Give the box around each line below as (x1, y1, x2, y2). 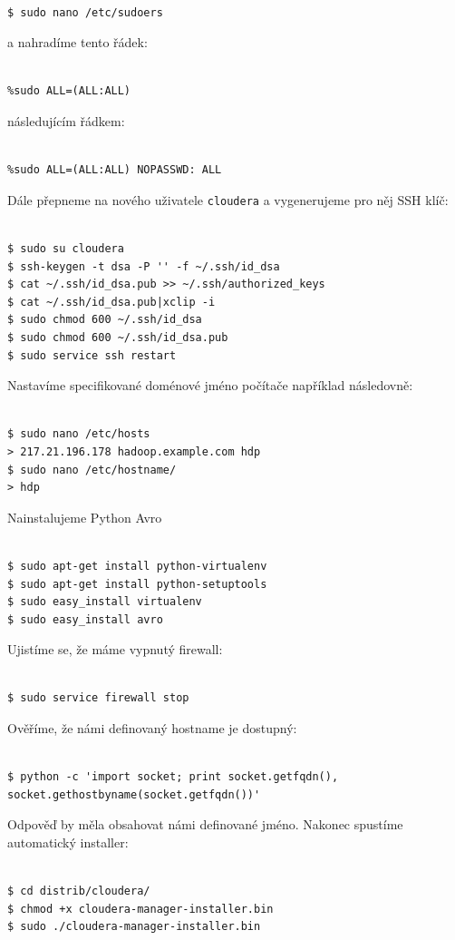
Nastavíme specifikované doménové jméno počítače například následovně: (7, 376, 413, 395)
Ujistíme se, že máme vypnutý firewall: (7, 640, 223, 659)
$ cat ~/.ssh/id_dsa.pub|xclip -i (7, 295, 216, 308)
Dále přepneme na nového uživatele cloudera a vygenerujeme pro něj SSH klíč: (7, 190, 449, 209)
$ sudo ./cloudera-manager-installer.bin (7, 920, 261, 934)
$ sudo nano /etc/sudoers (7, 5, 163, 19)
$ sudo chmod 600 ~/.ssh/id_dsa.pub (7, 330, 228, 344)
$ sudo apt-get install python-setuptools (7, 577, 267, 591)
